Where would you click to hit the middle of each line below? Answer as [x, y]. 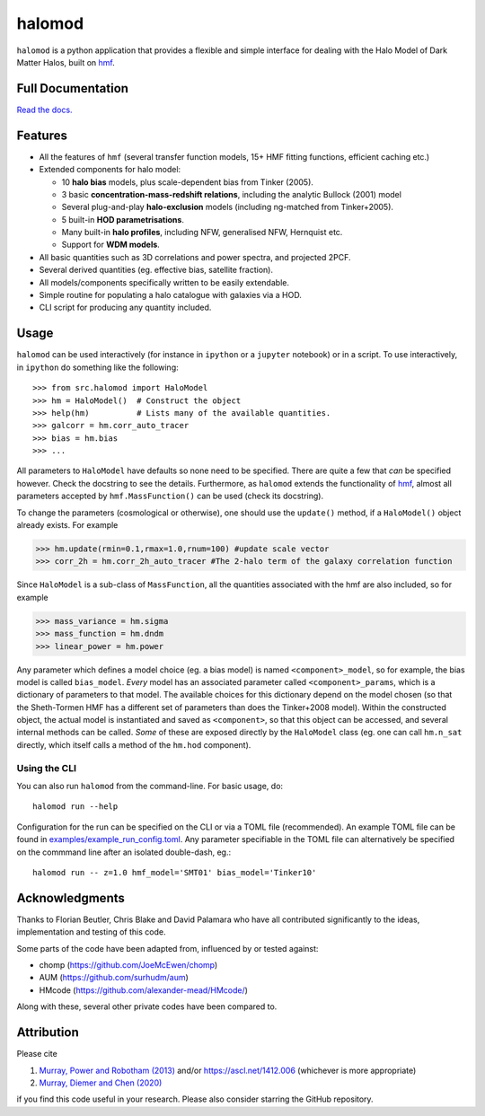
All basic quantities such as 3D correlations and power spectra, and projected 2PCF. [195, 257]
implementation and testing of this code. [91, 932]
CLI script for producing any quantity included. [125, 308]
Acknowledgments [71, 898]
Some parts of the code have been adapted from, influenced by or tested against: [168, 948]
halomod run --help [75, 807]
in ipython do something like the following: [97, 367]
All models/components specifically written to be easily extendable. [164, 282]
